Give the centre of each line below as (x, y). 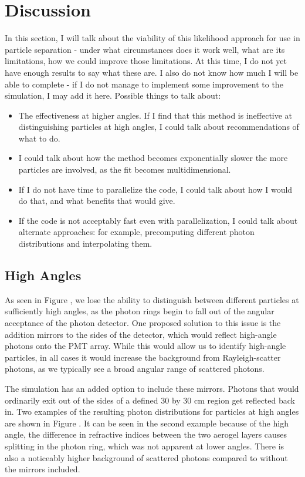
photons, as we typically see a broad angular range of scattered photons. (135, 369)
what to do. (39, 138)
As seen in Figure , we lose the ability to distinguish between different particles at (152, 299)
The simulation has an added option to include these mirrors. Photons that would (152, 388)
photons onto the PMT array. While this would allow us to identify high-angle (145, 346)
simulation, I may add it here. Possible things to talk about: (113, 95)
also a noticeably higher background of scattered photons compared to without (146, 457)
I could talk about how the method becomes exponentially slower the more (153, 158)
